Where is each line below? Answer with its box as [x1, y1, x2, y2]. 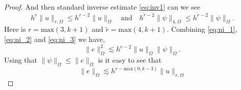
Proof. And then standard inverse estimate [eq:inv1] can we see [4, 2, 200, 12]
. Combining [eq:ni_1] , [167, 24, 237, 34]
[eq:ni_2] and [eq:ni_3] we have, [4, 34, 105, 44]
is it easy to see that [98, 54, 162, 65]
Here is [4, 24, 26, 34]
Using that [4, 54, 38, 65]
